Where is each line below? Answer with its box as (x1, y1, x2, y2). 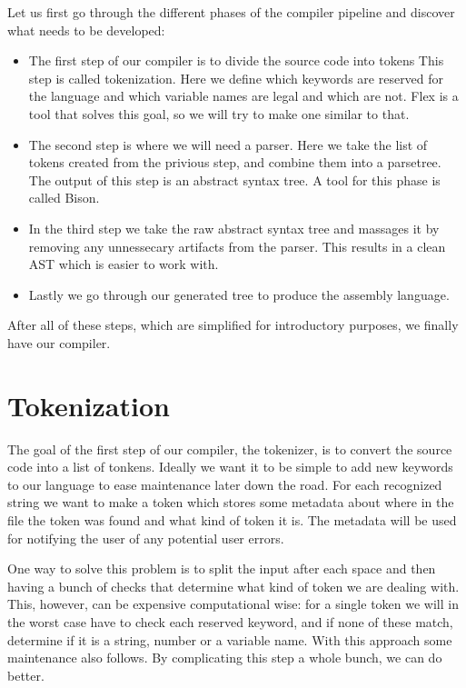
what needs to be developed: (7, 20, 165, 39)
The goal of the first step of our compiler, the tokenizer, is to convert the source (7, 439, 452, 458)
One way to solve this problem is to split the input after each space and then (7, 559, 436, 578)
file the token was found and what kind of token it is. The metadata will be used (7, 511, 457, 529)
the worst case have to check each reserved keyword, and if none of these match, (7, 612, 453, 631)
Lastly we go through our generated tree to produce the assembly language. (28, 284, 450, 304)
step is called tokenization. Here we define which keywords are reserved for (28, 68, 444, 87)
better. (7, 665, 45, 684)
